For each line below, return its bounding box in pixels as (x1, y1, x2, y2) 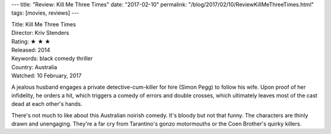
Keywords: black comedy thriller (11, 55, 93, 62)
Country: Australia (11, 63, 58, 70)
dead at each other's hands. (11, 100, 83, 108)
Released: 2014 (11, 46, 50, 53)
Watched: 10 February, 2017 (11, 72, 82, 80)
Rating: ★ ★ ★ (11, 37, 51, 45)
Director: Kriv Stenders (11, 29, 70, 37)
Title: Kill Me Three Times (11, 20, 76, 28)
